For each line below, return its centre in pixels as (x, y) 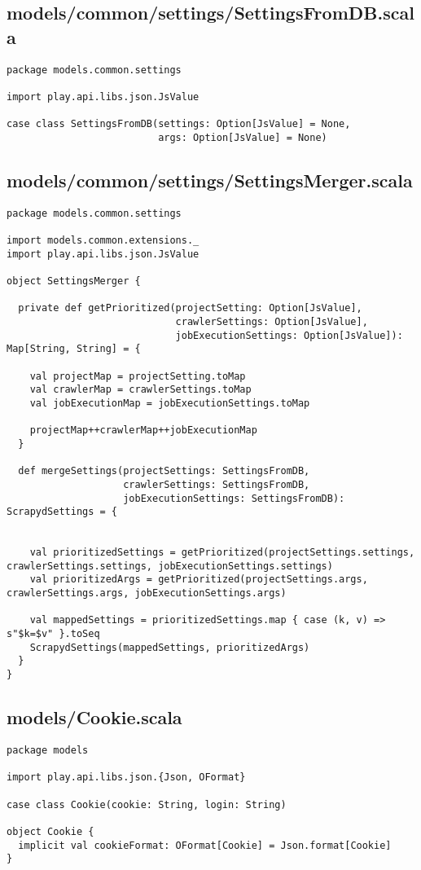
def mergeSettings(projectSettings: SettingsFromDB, (164, 471)
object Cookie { (50, 831)
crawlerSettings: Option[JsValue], (272, 321)
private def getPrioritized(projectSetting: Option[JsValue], (190, 308)
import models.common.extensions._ (103, 241)
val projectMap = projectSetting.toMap (138, 376)
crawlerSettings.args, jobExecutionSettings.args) (147, 593)
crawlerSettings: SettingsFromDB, (217, 484)
